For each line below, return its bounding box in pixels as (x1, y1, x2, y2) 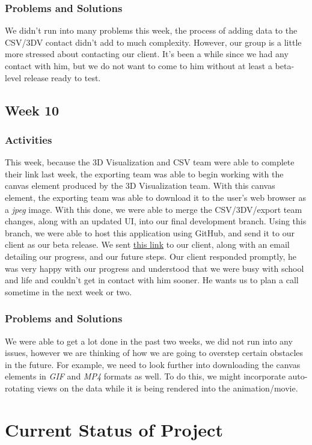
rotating (5, 381, 35, 394)
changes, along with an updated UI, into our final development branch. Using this (5, 215, 307, 227)
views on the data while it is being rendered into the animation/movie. (37, 381, 298, 394)
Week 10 (5, 100, 60, 119)
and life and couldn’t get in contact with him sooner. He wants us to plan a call (5, 274, 299, 286)
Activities (5, 132, 52, 147)
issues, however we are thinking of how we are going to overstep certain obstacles (5, 346, 304, 359)
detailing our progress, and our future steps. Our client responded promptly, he (5, 250, 296, 262)
